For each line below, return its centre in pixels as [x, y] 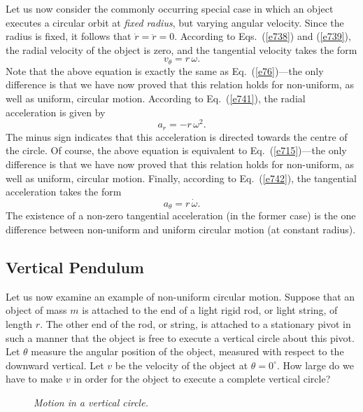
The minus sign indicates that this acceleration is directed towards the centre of [177, 136]
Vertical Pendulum [75, 267]
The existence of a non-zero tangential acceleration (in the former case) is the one [181, 215]
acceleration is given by [56, 112]
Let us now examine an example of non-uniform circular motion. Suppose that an [180, 296]
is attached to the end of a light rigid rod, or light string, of [210, 310]
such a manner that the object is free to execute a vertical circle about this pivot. [180, 337]
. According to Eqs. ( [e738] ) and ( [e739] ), [263, 36]
